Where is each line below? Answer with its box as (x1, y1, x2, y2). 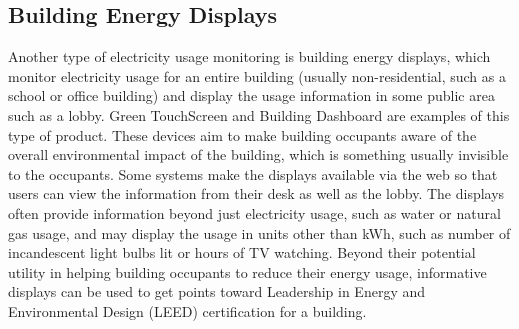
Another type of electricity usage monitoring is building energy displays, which (8, 46, 491, 67)
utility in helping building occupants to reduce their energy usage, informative (8, 261, 487, 282)
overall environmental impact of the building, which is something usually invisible (8, 144, 509, 165)
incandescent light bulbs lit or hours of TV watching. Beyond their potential (8, 242, 476, 263)
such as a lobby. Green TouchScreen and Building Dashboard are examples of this (8, 104, 510, 125)
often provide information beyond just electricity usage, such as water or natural (8, 202, 501, 223)
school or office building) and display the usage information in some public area (8, 85, 495, 106)
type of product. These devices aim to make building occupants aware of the (8, 124, 477, 145)
